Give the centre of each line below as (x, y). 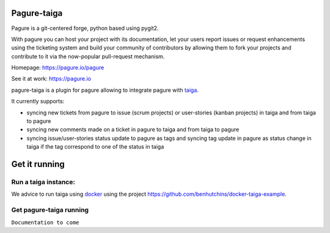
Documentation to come (45, 222)
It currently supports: (38, 102)
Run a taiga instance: (43, 182)
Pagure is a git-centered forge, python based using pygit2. (85, 28)
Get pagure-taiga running (50, 210)
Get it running (38, 164)
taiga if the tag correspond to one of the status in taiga (95, 147)
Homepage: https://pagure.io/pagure (58, 68)
